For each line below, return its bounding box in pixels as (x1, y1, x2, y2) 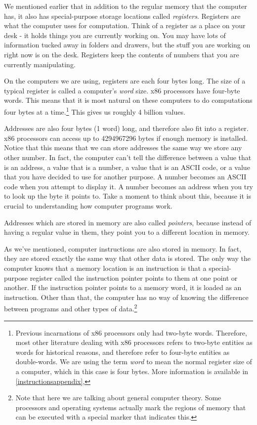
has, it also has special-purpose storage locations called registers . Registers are (4, 10, 241, 21)
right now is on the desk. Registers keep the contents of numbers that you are (4, 49, 239, 59)
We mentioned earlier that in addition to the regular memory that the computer (4, 1, 247, 11)
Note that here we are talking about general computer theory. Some (15, 392, 221, 403)
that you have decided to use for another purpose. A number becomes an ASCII (4, 171, 247, 182)
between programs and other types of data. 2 (4, 302, 137, 313)
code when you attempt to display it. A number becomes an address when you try (4, 181, 254, 191)
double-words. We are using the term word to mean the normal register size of (15, 356, 252, 367)
